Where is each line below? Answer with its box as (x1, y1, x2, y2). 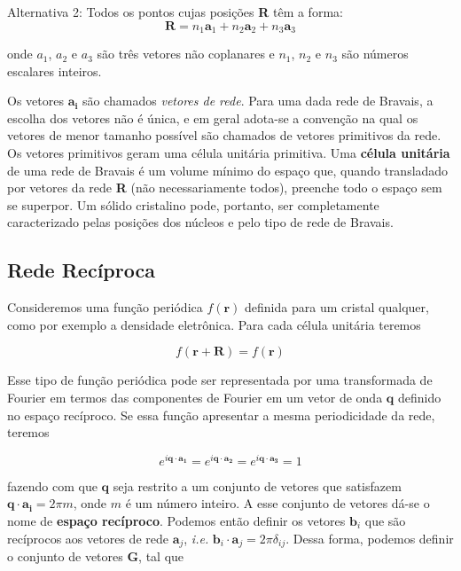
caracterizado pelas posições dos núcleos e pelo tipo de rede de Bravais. (7, 213, 394, 231)
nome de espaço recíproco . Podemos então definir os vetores (7, 512, 346, 530)
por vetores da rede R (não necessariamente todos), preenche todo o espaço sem (7, 178, 442, 197)
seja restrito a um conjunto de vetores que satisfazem (113, 476, 402, 495)
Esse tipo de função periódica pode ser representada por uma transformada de (7, 371, 433, 389)
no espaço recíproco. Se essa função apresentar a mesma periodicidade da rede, (7, 405, 435, 424)
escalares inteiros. (7, 61, 102, 80)
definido (397, 387, 441, 406)
